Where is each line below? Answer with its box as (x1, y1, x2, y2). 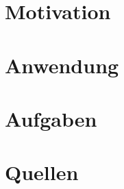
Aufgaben (5, 104, 97, 132)
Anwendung (5, 51, 119, 79)
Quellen (5, 158, 79, 186)
